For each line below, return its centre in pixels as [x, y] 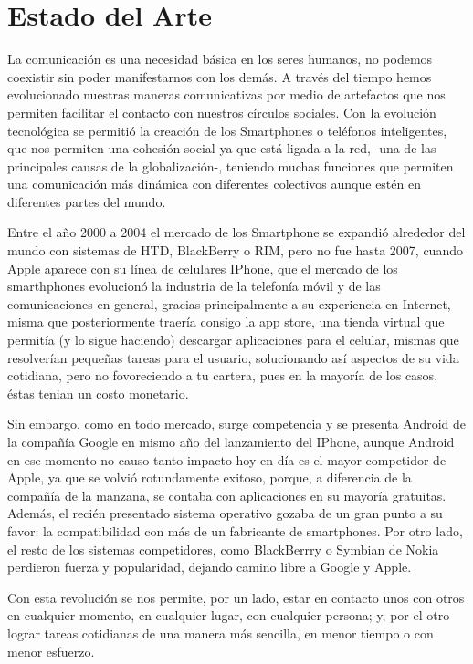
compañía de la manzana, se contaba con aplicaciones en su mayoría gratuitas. [227, 495]
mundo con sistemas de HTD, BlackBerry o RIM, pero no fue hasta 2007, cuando [235, 250]
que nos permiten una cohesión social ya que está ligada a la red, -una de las [222, 148]
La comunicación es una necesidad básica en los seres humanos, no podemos [220, 59]
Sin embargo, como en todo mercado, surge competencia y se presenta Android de [237, 424]
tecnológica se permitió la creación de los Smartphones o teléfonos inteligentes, [227, 130]
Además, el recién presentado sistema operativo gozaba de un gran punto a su [225, 513]
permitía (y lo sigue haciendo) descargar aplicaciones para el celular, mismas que [233, 340]
